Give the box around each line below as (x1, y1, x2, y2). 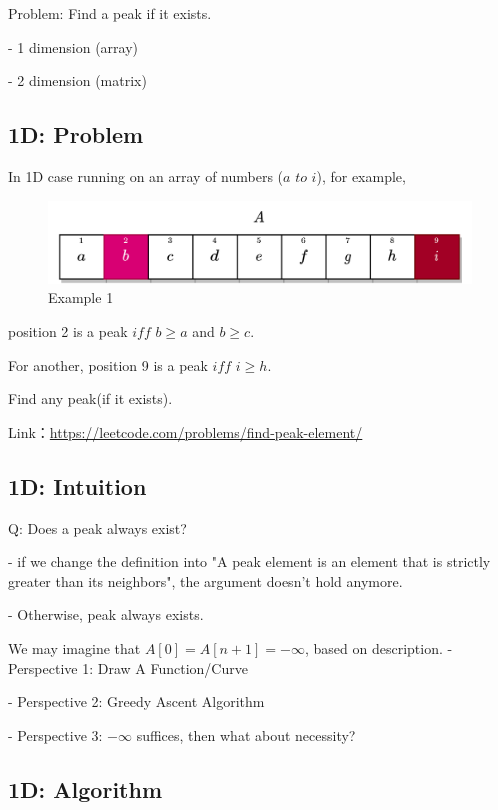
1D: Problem (8, 119, 144, 150)
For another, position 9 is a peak (8, 354, 208, 375)
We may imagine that (8, 637, 141, 658)
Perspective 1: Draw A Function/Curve (8, 657, 248, 678)
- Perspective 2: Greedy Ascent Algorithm (8, 691, 265, 712)
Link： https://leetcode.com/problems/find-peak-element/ (8, 421, 363, 442)
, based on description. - (304, 637, 453, 658)
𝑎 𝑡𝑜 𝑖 (283, 170, 317, 185)
